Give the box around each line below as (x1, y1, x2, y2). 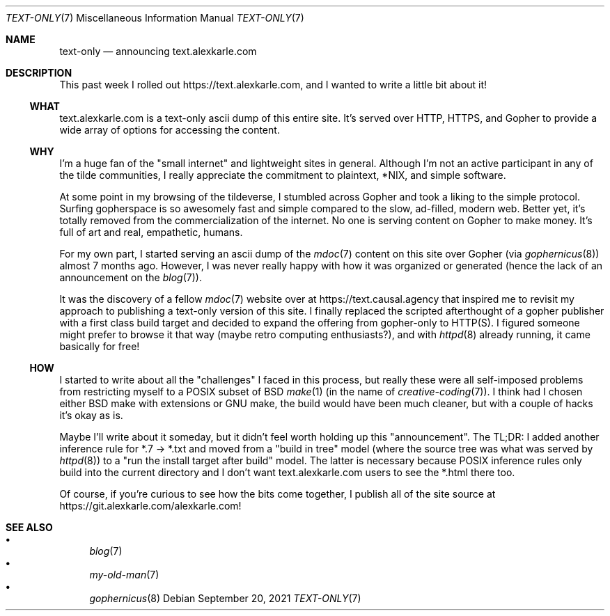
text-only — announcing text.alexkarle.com (59, 45, 257, 57)
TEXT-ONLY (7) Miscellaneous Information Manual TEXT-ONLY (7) (6, 12, 304, 24)
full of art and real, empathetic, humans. (59, 226, 243, 238)
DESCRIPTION (6, 67, 72, 79)
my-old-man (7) (89, 569, 159, 581)
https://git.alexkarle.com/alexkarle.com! (59, 500, 242, 512)
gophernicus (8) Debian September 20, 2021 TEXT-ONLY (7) (89, 592, 361, 604)
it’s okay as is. (59, 409, 123, 421)
